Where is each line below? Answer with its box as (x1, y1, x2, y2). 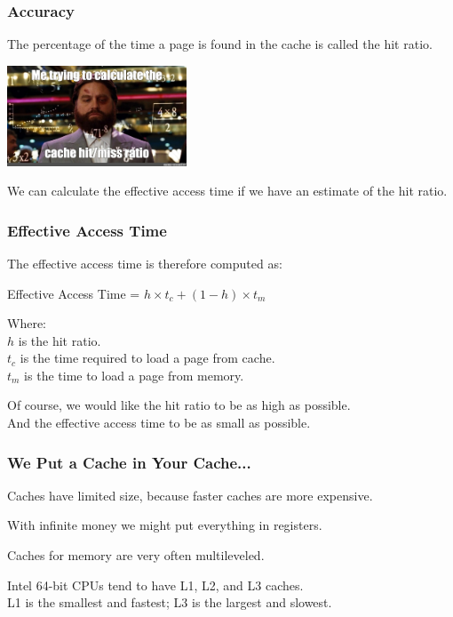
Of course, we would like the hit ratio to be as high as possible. (7, 396, 351, 414)
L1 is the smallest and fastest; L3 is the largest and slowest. (7, 593, 332, 612)
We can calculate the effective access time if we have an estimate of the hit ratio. (7, 181, 448, 200)
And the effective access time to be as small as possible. (7, 413, 311, 432)
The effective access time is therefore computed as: (7, 253, 282, 272)
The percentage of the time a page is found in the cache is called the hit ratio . (7, 35, 433, 53)
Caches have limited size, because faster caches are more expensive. (7, 485, 373, 504)
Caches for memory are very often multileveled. (7, 546, 265, 565)
